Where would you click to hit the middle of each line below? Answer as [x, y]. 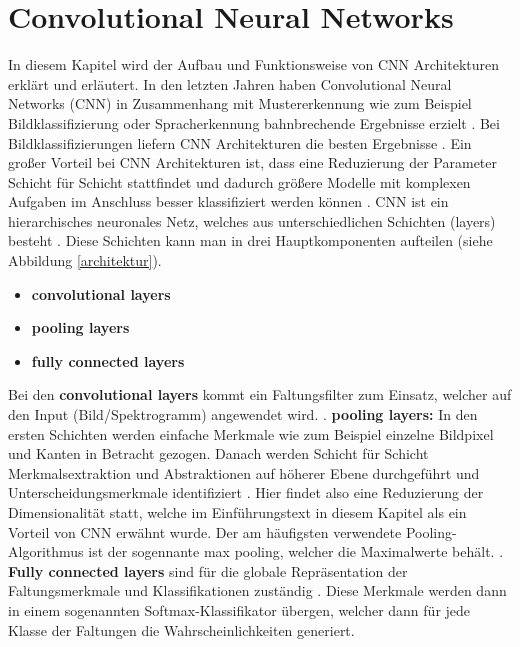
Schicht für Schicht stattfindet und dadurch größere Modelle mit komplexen [239, 181]
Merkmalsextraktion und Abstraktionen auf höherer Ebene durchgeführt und [244, 472]
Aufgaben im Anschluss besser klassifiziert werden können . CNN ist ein [228, 201]
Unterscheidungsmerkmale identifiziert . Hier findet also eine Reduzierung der [246, 492]
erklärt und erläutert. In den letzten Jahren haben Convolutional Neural [230, 83]
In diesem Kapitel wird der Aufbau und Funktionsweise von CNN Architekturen [254, 64]
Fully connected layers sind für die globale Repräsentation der [208, 570]
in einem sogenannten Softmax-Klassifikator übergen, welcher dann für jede [239, 609]
